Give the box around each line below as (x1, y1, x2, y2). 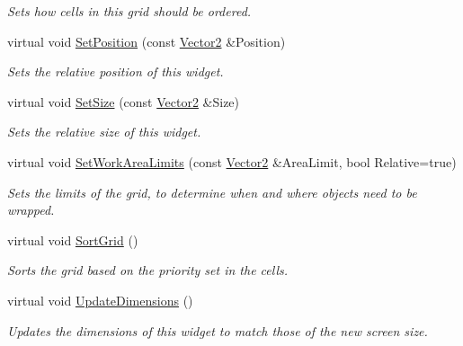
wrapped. (7, 200, 55, 219)
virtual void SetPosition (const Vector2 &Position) (7, 31, 286, 50)
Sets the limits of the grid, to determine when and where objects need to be (7, 182, 417, 201)
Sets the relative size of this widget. (7, 122, 201, 141)
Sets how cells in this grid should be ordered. (7, 2, 252, 20)
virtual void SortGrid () (7, 230, 138, 249)
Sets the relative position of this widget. (7, 62, 224, 81)
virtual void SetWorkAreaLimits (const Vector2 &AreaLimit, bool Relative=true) (7, 152, 457, 171)
